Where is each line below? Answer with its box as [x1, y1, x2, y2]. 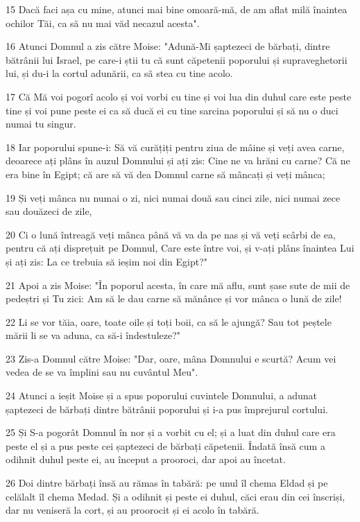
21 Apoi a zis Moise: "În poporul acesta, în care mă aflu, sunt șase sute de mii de [6, 277, 350, 292]
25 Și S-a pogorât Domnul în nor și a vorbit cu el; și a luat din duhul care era [6, 425, 336, 440]
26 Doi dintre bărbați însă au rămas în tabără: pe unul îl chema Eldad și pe [6, 476, 328, 490]
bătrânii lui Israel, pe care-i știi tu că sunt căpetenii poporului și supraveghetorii [6, 52, 348, 67]
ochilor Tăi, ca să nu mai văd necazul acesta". [6, 15, 200, 30]
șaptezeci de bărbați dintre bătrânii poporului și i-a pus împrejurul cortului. [6, 401, 328, 416]
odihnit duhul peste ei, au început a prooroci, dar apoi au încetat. [6, 452, 286, 467]
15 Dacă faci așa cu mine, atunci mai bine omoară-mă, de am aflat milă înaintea [6, 2, 348, 16]
